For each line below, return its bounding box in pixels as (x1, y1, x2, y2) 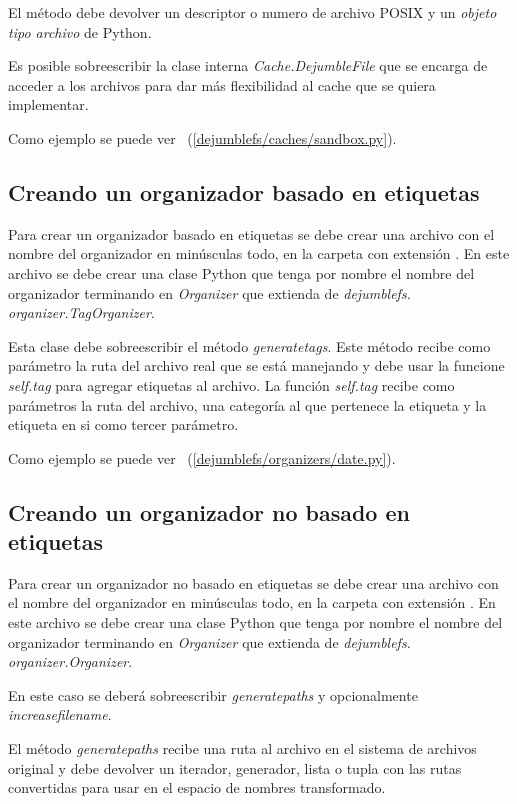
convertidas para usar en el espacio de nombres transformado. (8, 777, 386, 798)
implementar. (8, 94, 89, 115)
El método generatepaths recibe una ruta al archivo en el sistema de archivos (8, 738, 477, 759)
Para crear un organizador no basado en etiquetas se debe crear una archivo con (8, 572, 499, 593)
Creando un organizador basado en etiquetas (8, 176, 480, 207)
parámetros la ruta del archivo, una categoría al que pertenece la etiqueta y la (8, 394, 487, 415)
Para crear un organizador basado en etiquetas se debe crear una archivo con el (8, 223, 495, 244)
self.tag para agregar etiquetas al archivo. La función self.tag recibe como (8, 374, 455, 395)
